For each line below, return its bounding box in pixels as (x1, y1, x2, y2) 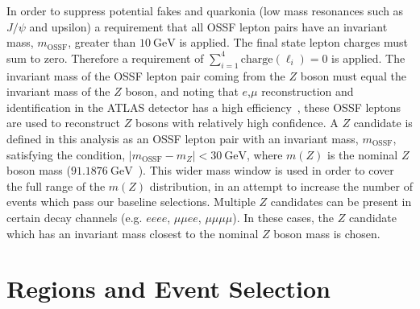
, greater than (68, 34, 136, 51)
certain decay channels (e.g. (6, 208, 143, 225)
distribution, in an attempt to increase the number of (149, 177, 414, 194)
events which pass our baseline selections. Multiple (6, 193, 256, 210)
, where (247, 146, 283, 163)
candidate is (353, 114, 413, 131)
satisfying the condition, (6, 146, 126, 163)
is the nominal (327, 146, 398, 163)
